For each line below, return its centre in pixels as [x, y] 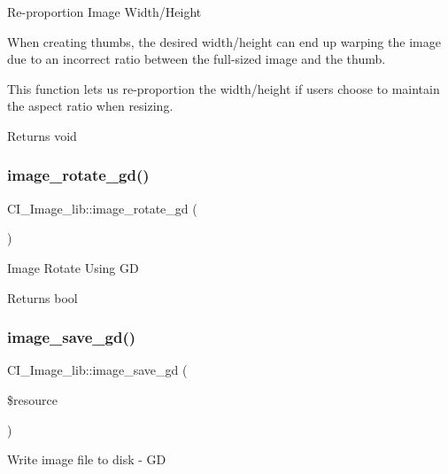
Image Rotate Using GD [73, 267]
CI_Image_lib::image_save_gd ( [97, 370]
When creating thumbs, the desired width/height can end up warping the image [224, 41]
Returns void [42, 135]
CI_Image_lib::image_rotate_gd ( [102, 208]
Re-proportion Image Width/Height [104, 12]
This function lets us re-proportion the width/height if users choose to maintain [224, 88]
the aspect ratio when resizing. [90, 106]
